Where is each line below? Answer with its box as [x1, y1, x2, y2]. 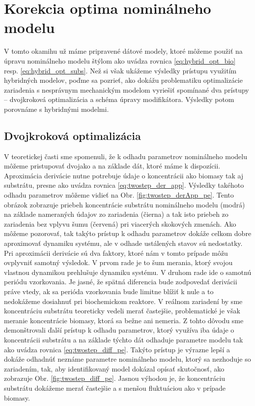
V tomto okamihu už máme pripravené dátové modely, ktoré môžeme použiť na [4, 46, 243, 56]
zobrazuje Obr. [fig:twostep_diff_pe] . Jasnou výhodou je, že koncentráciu [4, 373, 226, 383]
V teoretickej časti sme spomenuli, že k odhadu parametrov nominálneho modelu [4, 151, 247, 161]
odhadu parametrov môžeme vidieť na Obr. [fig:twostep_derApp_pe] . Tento [4, 190, 234, 200]
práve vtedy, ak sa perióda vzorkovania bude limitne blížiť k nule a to [4, 286, 214, 296]
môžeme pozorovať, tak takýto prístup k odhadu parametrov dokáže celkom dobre [4, 228, 252, 238]
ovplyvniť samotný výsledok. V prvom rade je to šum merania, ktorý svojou [4, 257, 233, 268]
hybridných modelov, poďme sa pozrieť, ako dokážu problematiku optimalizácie [4, 75, 243, 85]
